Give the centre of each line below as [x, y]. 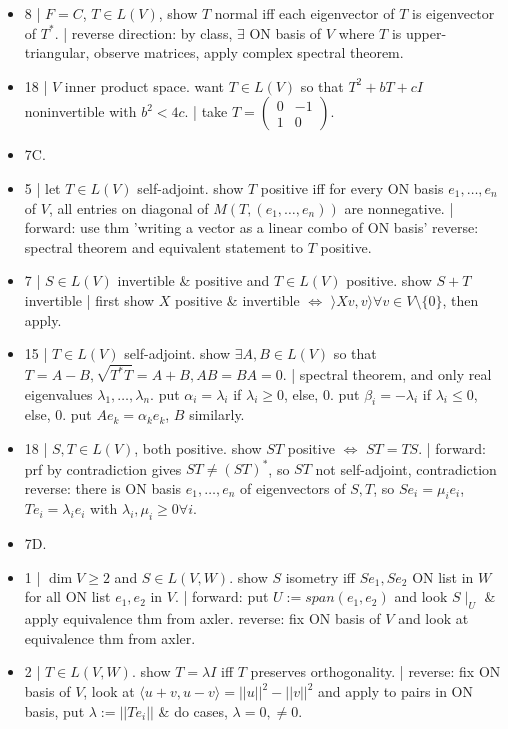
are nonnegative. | [399, 207]
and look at [433, 618]
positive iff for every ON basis [352, 187]
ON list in [443, 576]
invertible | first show [89, 299]
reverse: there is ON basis [103, 487]
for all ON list [67, 596]
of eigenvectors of [293, 487]
